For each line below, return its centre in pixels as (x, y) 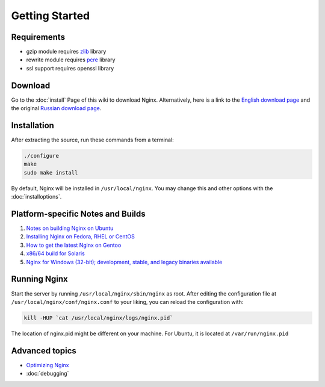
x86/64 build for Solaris (56, 253)
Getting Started (51, 16)
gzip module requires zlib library (66, 52)
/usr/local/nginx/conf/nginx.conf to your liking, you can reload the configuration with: (127, 302)
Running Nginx (40, 279)
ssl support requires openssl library (70, 68)
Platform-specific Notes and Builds (78, 214)
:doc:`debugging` (48, 374)
